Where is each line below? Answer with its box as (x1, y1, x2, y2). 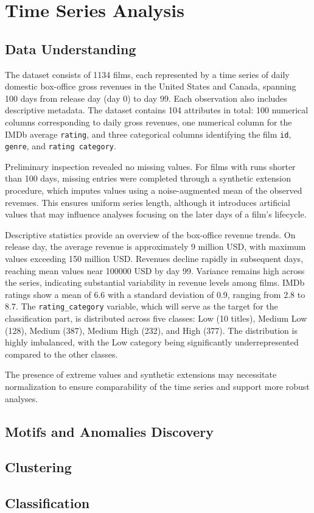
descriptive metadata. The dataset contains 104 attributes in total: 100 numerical (5, 104, 309, 116)
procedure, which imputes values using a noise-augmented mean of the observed (5, 184, 302, 197)
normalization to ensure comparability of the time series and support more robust (5, 380, 310, 393)
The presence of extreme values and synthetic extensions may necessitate (5, 368, 277, 381)
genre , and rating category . (5, 140, 116, 152)
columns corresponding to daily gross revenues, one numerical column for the (5, 115, 292, 128)
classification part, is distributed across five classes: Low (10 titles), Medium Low (5, 312, 307, 325)
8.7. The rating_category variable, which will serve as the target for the (5, 300, 278, 313)
